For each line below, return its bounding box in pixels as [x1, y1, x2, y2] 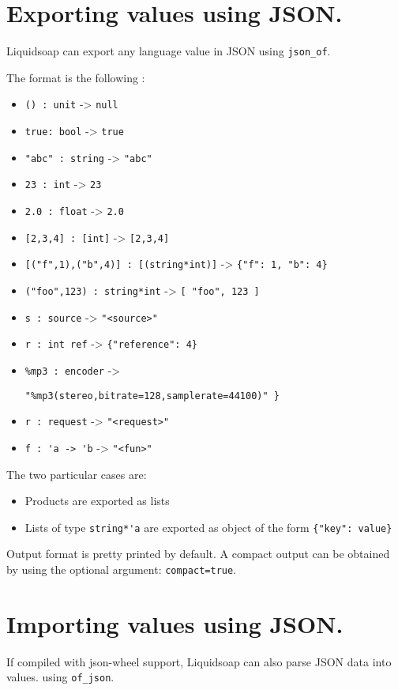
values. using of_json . [6, 669, 115, 685]
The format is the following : [6, 69, 145, 85]
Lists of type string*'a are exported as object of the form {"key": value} [24, 518, 392, 535]
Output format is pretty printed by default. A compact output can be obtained [6, 545, 390, 562]
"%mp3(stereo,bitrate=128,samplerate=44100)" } [24, 390, 280, 402]
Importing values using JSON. [6, 607, 344, 639]
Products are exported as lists [24, 492, 170, 509]
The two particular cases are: [6, 466, 147, 482]
